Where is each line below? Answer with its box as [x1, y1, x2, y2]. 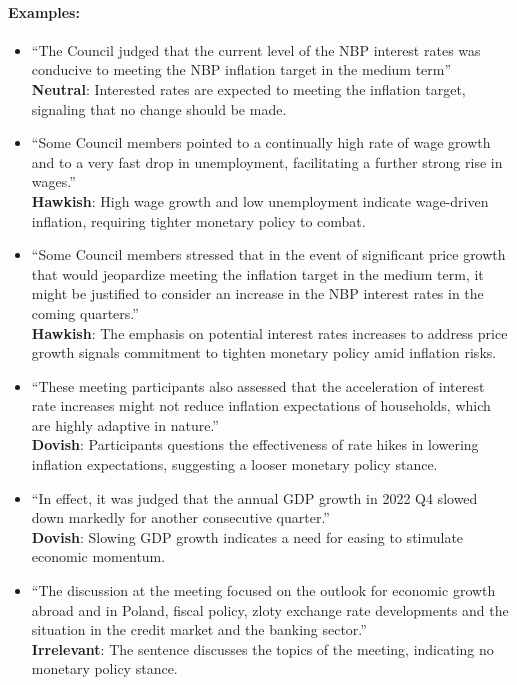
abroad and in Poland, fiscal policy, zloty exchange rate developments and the [31, 599, 509, 620]
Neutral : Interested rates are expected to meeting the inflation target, [31, 78, 466, 99]
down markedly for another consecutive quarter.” [31, 507, 330, 528]
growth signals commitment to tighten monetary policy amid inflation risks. [31, 342, 497, 363]
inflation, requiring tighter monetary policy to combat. [31, 210, 366, 231]
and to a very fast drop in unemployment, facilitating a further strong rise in [31, 151, 503, 172]
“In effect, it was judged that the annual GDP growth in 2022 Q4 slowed [31, 487, 478, 508]
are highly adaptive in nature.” [31, 414, 219, 435]
